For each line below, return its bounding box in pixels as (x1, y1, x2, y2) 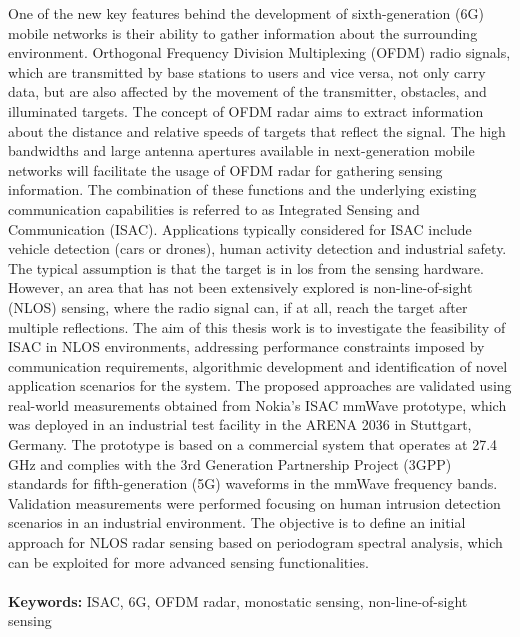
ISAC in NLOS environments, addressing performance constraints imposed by (8, 336, 485, 357)
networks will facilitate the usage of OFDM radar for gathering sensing (8, 159, 443, 180)
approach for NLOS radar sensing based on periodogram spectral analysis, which (8, 532, 503, 553)
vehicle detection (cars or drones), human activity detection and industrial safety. (8, 238, 507, 259)
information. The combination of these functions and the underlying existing (8, 179, 477, 200)
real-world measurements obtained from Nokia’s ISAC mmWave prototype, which (8, 394, 507, 415)
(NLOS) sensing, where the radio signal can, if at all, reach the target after (8, 296, 468, 317)
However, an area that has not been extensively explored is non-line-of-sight (8, 277, 473, 298)
